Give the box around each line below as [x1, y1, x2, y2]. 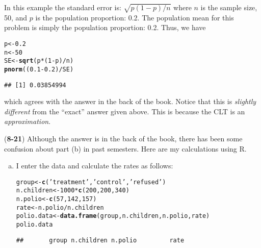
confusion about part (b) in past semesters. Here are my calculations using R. [4, 143, 247, 154]
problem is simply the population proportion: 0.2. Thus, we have [4, 22, 206, 33]
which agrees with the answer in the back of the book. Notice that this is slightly [4, 96, 256, 107]
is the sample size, [200, 2, 257, 12]
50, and [4, 12, 28, 22]
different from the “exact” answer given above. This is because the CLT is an [4, 106, 245, 116]
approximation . [4, 116, 51, 127]
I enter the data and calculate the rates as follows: [16, 160, 173, 171]
